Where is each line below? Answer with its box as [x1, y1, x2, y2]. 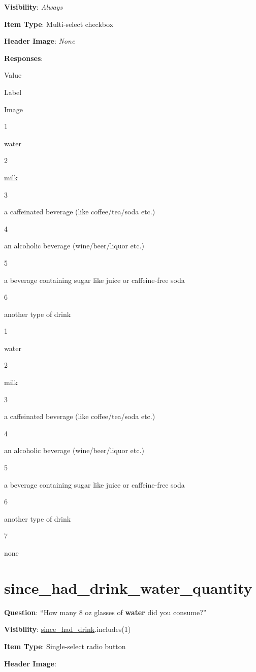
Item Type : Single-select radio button [4, 641, 126, 651]
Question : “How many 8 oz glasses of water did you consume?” [4, 606, 207, 617]
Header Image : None [4, 36, 75, 46]
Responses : [4, 52, 43, 63]
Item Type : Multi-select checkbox [4, 18, 113, 29]
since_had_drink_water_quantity [4, 577, 252, 598]
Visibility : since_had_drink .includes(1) [4, 624, 131, 634]
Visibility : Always [4, 2, 63, 12]
